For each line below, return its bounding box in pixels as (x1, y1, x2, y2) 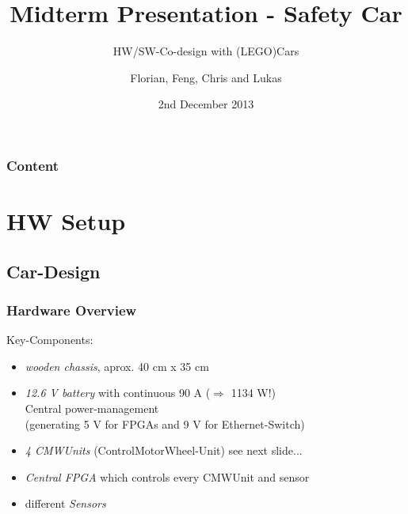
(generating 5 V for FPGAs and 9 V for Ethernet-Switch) (25, 415, 305, 432)
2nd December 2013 (158, 96, 254, 112)
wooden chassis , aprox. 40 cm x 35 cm (25, 357, 209, 374)
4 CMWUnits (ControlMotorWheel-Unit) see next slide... (25, 442, 303, 459)
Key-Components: (6, 331, 93, 348)
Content (6, 155, 59, 175)
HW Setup (6, 205, 126, 237)
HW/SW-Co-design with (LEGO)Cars (112, 43, 299, 59)
